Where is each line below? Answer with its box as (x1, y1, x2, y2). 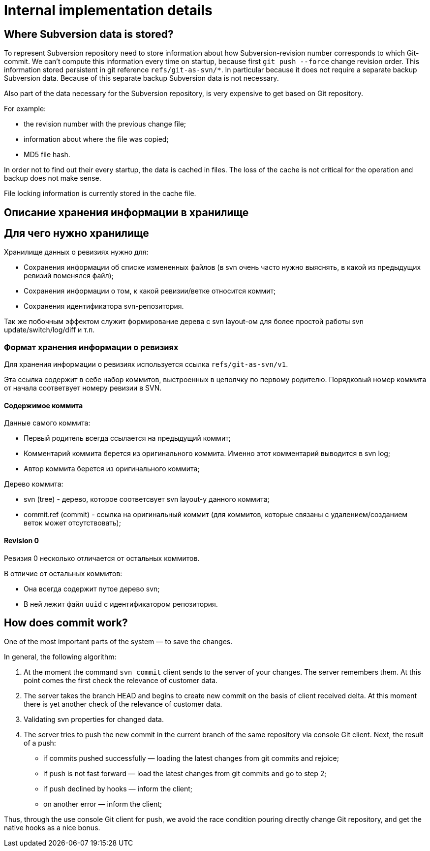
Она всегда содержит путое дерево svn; (24, 584, 160, 593)
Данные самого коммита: (4, 419, 91, 427)
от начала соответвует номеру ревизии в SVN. (4, 384, 162, 393)
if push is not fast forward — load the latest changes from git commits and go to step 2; (43, 769, 327, 778)
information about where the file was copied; (24, 135, 169, 144)
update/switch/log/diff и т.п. (4, 326, 95, 334)
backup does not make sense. (4, 174, 101, 183)
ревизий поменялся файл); (24, 271, 114, 280)
